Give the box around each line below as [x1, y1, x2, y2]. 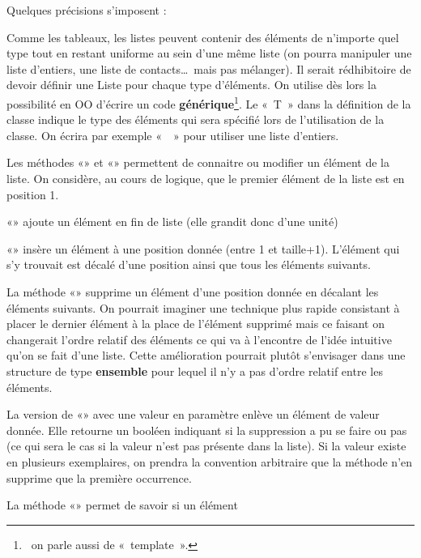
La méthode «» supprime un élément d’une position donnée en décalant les [6, 283, 379, 300]
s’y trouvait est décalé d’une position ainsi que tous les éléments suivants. [6, 256, 371, 273]
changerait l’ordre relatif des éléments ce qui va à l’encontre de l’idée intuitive [6, 330, 392, 347]
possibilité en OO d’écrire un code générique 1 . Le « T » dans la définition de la [6, 92, 411, 112]
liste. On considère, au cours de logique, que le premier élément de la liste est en [6, 170, 405, 186]
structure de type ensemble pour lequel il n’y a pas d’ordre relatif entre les [6, 362, 383, 379]
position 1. [6, 185, 59, 202]
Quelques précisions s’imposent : [6, 2, 167, 18]
